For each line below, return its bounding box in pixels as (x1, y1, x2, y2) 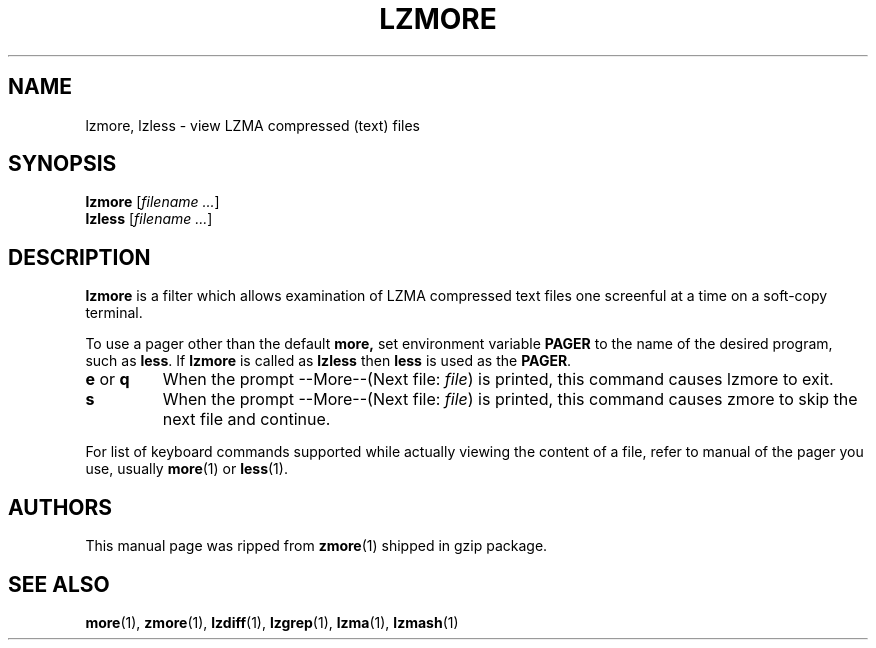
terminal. (85, 304, 143, 322)
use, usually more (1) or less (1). (85, 460, 288, 478)
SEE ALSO (8, 571, 110, 597)
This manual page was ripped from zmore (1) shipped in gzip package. (85, 537, 548, 555)
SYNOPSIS (8, 151, 117, 177)
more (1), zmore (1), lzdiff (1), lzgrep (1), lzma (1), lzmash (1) (85, 613, 459, 631)
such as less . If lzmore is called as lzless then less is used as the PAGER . (85, 352, 572, 370)
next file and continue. (162, 409, 331, 430)
